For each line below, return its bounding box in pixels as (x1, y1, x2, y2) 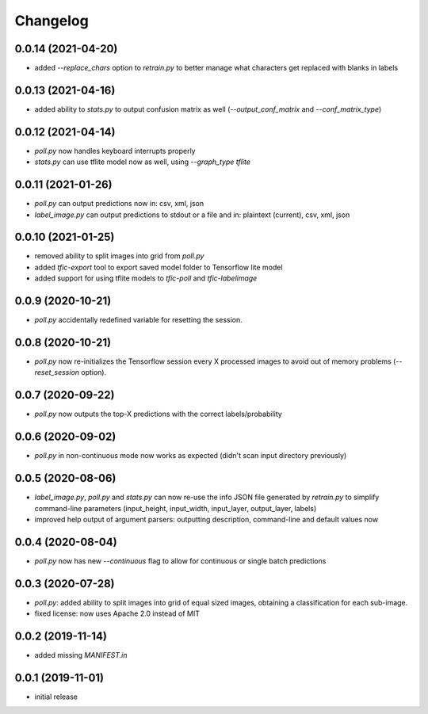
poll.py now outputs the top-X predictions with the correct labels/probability (34, 409, 283, 419)
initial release (34, 692, 78, 701)
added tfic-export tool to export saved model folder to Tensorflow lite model (34, 262, 283, 272)
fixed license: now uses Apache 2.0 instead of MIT (34, 609, 200, 618)
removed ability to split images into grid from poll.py (34, 251, 204, 261)
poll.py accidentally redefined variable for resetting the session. (34, 315, 243, 325)
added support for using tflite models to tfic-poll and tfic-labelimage (34, 273, 258, 283)
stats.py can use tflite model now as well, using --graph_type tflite (34, 157, 251, 166)
